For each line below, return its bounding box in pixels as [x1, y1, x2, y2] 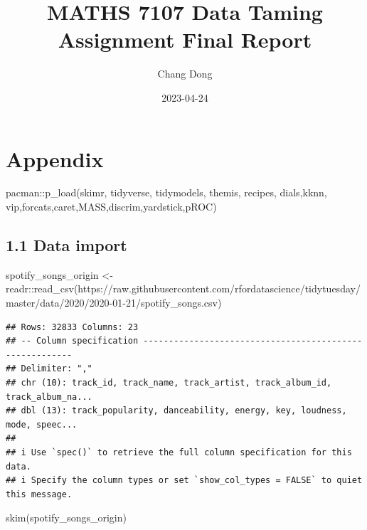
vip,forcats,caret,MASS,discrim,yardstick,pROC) [6, 199, 217, 214]
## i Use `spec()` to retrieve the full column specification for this [6, 447, 352, 457]
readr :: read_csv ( [6, 281, 78, 296]
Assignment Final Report [58, 25, 312, 54]
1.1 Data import [6, 234, 127, 256]
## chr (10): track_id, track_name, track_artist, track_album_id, [6, 377, 332, 388]
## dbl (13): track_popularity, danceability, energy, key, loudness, [6, 406, 347, 416]
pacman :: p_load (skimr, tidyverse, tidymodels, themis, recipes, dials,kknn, [6, 185, 327, 200]
